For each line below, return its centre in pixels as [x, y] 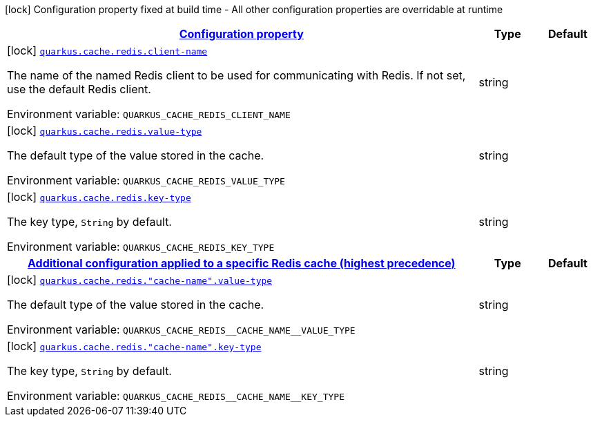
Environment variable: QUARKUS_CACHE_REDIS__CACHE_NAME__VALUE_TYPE [181, 329]
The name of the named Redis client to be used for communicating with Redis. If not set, [236, 75]
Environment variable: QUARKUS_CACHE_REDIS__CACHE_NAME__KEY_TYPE [176, 396]
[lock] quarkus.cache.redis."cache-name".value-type [140, 280]
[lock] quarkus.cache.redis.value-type [105, 131]
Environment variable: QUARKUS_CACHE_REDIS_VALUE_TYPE [146, 180]
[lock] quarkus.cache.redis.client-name [107, 50]
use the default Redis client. [79, 89]
